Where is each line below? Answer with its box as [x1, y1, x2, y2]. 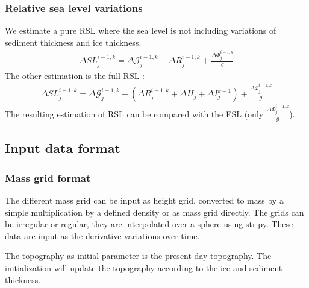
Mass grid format [5, 170, 91, 185]
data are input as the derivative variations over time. [5, 229, 200, 242]
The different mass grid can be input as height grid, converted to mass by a [5, 193, 284, 206]
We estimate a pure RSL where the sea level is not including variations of [5, 24, 276, 37]
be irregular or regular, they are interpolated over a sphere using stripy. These [5, 218, 293, 230]
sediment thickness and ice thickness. [5, 36, 142, 48]
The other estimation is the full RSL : [5, 69, 145, 81]
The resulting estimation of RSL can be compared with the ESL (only [5, 108, 264, 121]
